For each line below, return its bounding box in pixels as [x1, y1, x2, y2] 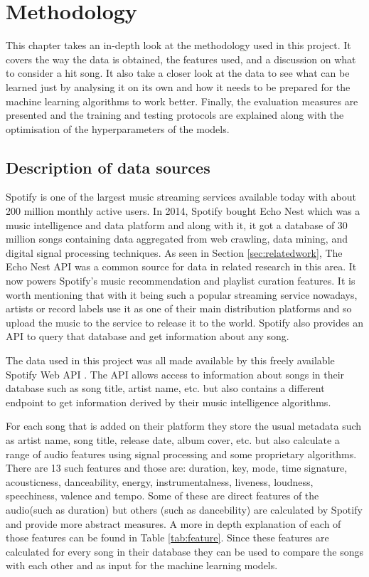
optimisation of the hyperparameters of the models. [6, 121, 230, 136]
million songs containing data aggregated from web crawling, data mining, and [6, 231, 348, 246]
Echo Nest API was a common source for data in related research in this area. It [6, 259, 357, 274]
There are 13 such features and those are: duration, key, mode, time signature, [6, 460, 348, 475]
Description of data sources [6, 156, 210, 178]
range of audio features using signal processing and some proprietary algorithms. [6, 446, 357, 461]
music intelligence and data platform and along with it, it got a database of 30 [6, 217, 348, 232]
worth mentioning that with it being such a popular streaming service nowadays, [6, 287, 358, 302]
